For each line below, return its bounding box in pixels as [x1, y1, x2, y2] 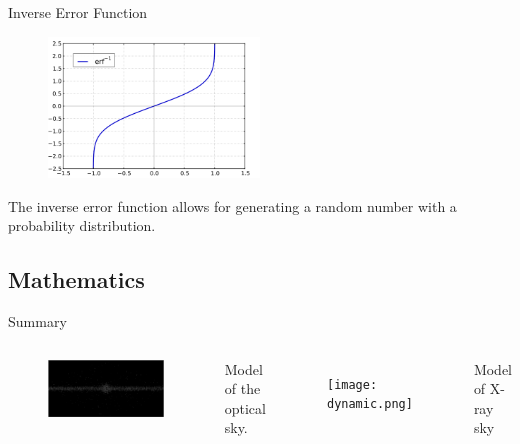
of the [224, 378, 261, 399]
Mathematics [8, 264, 145, 295]
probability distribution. [8, 215, 156, 236]
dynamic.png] [326, 397, 413, 412]
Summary [8, 310, 67, 331]
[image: [326, 377, 378, 392]
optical [224, 397, 266, 418]
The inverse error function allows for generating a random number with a [8, 195, 457, 216]
